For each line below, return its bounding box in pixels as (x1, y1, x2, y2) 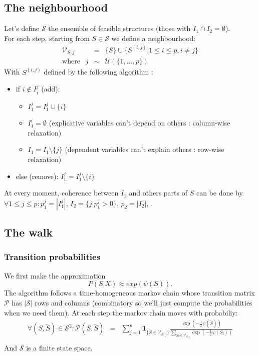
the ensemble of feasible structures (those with (48, 23, 191, 33)
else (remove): (16, 170, 59, 181)
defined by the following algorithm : (44, 66, 153, 77)
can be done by (196, 187, 243, 198)
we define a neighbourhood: (111, 32, 196, 43)
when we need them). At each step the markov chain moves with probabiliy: (4, 307, 238, 317)
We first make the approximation (4, 270, 106, 280)
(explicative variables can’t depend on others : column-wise (49, 117, 230, 128)
